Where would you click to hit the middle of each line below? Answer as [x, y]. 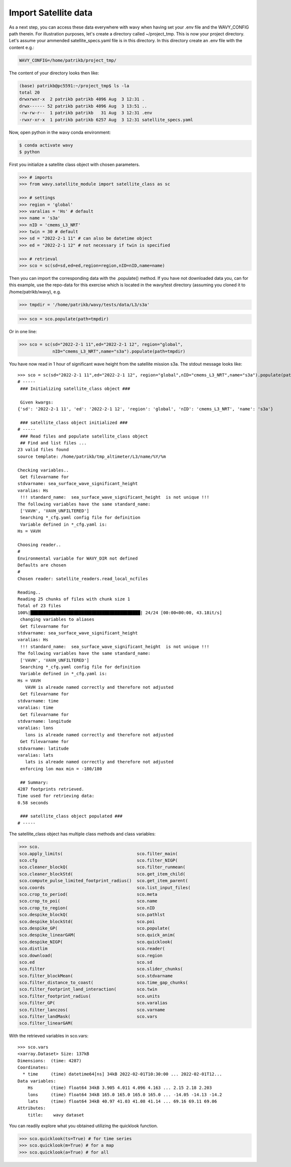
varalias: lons [36, 728]
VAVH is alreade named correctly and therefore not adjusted [99, 687]
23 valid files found [43, 450]
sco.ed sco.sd [86, 962]
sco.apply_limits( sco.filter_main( [98, 853]
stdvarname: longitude [45, 721]
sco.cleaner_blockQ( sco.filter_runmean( [102, 867]
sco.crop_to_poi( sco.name [88, 901]
